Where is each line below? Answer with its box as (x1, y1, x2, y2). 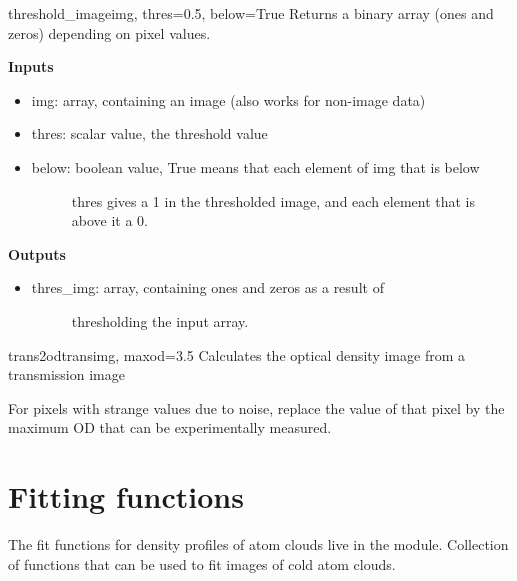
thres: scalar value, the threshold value (31, 123, 268, 144)
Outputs (8, 243, 66, 264)
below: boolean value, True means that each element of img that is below (31, 156, 480, 177)
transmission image (8, 364, 125, 385)
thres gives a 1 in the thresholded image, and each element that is (71, 190, 476, 211)
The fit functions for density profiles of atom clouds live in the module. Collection (8, 534, 509, 555)
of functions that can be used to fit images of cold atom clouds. (8, 553, 396, 574)
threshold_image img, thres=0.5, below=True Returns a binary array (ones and (8, 3, 494, 23)
